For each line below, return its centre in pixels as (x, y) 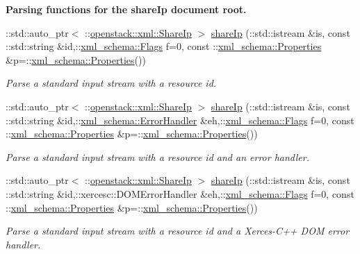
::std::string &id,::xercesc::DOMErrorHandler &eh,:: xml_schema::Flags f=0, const (180, 193)
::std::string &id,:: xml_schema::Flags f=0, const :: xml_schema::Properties (164, 46)
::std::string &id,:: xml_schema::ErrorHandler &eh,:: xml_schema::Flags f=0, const (180, 120)
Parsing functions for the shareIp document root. (126, 9)
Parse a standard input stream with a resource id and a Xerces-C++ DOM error (178, 231)
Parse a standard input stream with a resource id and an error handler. (157, 156)
